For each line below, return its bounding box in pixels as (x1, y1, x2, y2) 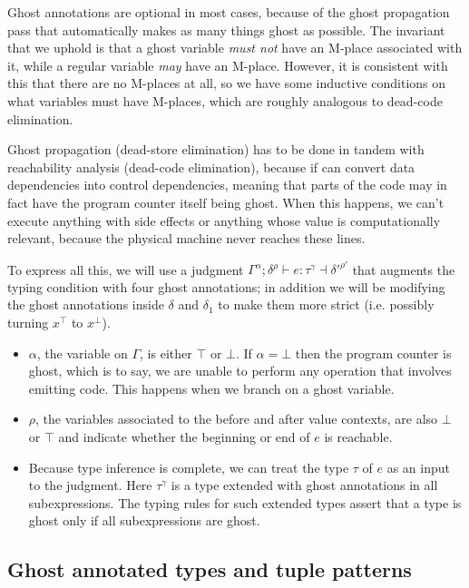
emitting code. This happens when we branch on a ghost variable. (28, 378, 395, 397)
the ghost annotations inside (7, 295, 164, 314)
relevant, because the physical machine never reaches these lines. (7, 229, 366, 248)
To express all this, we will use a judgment (7, 260, 244, 279)
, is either (140, 343, 192, 362)
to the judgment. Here (28, 475, 152, 495)
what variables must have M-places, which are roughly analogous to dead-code (7, 91, 443, 110)
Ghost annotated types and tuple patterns (7, 555, 412, 583)
